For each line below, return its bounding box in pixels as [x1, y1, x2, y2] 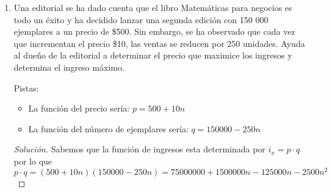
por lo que [13, 154, 52, 167]
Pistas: [13, 81, 39, 94]
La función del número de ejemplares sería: [28, 122, 189, 135]
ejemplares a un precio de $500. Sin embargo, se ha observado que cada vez [13, 25, 295, 38]
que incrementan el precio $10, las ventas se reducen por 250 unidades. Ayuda [13, 37, 305, 49]
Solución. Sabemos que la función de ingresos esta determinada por [13, 143, 265, 155]
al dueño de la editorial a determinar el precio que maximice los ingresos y [13, 49, 292, 62]
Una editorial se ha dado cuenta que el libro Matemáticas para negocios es [13, 1, 292, 13]
